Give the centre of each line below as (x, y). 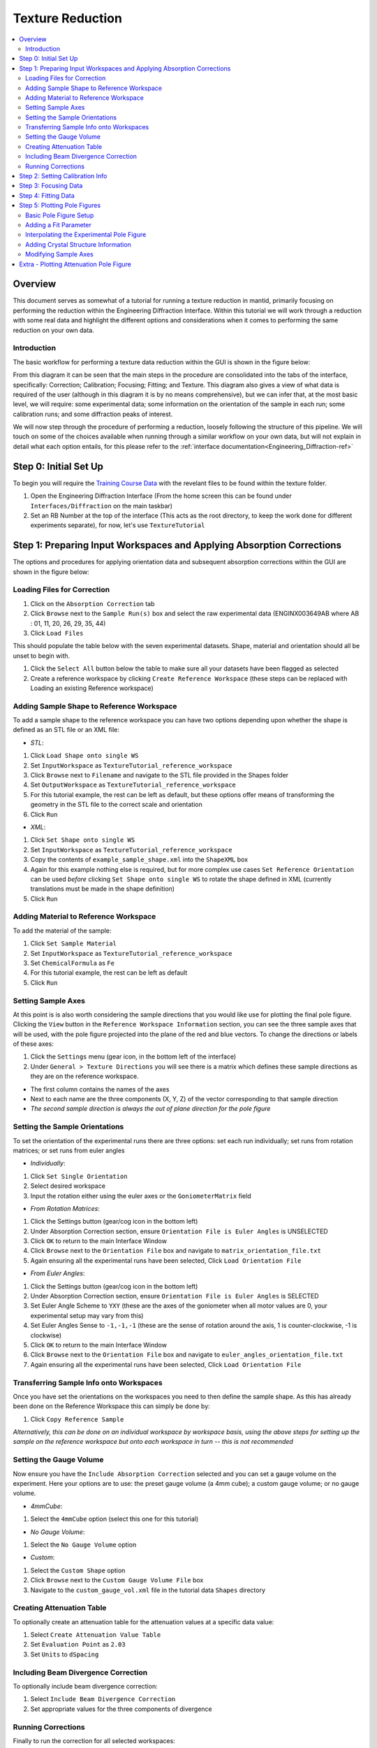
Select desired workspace (68, 1186)
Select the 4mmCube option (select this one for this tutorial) (114, 1519)
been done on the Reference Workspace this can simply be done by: (112, 1406)
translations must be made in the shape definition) (102, 889)
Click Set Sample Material (73, 943)
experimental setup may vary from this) (87, 1315)
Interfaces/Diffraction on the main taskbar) (102, 506)
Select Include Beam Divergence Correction (103, 1699)
